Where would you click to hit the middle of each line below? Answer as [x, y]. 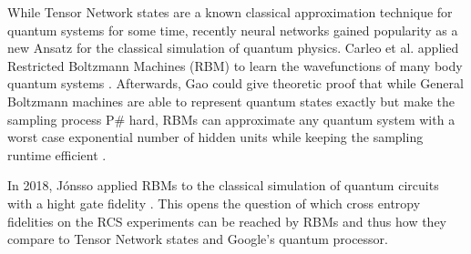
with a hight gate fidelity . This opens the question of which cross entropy [214, 203]
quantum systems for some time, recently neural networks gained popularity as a [233, 30]
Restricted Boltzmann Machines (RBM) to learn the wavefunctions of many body [235, 65]
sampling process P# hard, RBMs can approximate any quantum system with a [231, 119]
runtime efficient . [57, 154]
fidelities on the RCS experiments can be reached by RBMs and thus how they [227, 221]
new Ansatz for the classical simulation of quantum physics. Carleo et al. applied [233, 48]
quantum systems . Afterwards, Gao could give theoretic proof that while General [235, 83]
